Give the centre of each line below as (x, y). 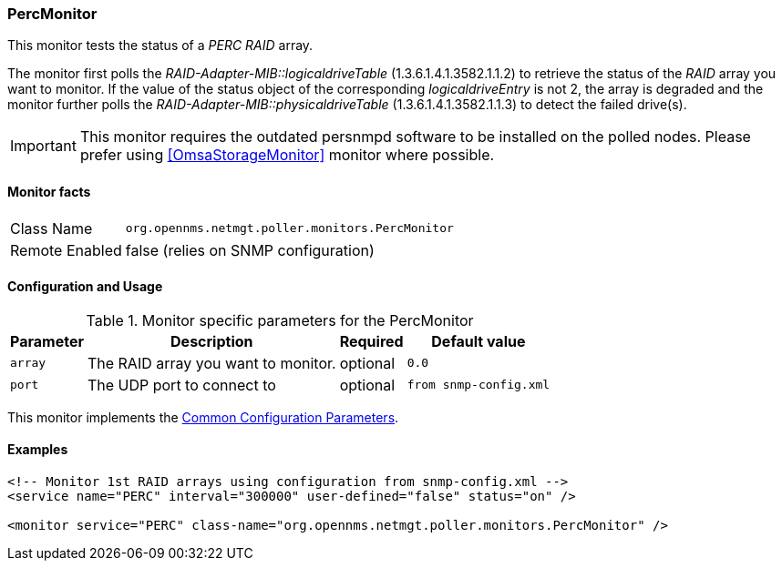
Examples (38, 450)
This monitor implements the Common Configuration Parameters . (203, 417)
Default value (478, 341)
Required (371, 341)
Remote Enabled (66, 250)
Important (43, 146)
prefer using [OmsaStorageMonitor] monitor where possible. (287, 155)
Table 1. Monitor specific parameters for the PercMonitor (280, 320)
